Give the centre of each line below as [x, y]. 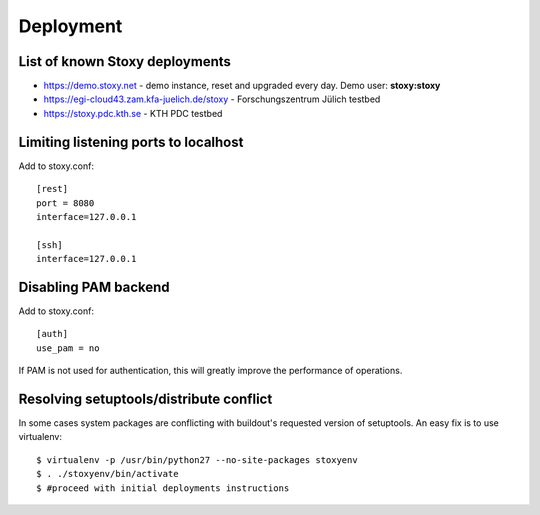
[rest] [52, 189]
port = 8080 [65, 203]
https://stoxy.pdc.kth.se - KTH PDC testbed [133, 113]
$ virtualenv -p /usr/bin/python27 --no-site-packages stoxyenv [197, 459]
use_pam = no [68, 348]
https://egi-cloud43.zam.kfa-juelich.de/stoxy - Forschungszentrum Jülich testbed [212, 99]
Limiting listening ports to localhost [131, 141]
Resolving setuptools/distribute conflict [145, 398]
